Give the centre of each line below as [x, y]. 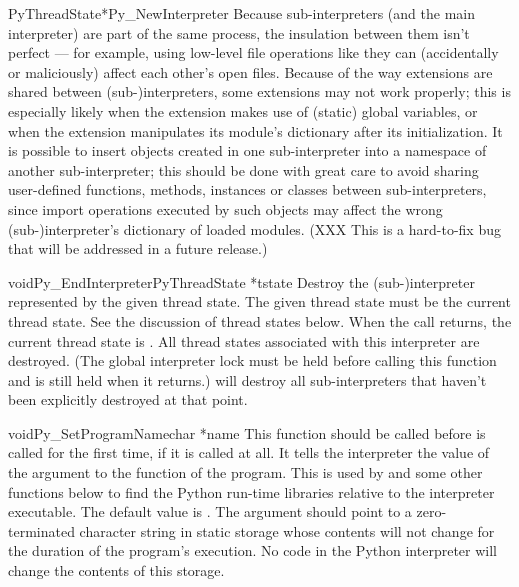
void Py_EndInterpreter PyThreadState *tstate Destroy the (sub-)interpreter [241, 281]
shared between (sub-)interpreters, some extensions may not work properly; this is [259, 91]
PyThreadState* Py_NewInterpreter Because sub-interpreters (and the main [241, 13]
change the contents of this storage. [116, 570]
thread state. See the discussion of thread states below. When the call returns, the [260, 320]
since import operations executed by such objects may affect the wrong [225, 208]
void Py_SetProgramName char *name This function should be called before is [247, 432]
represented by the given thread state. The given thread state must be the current [259, 301]
